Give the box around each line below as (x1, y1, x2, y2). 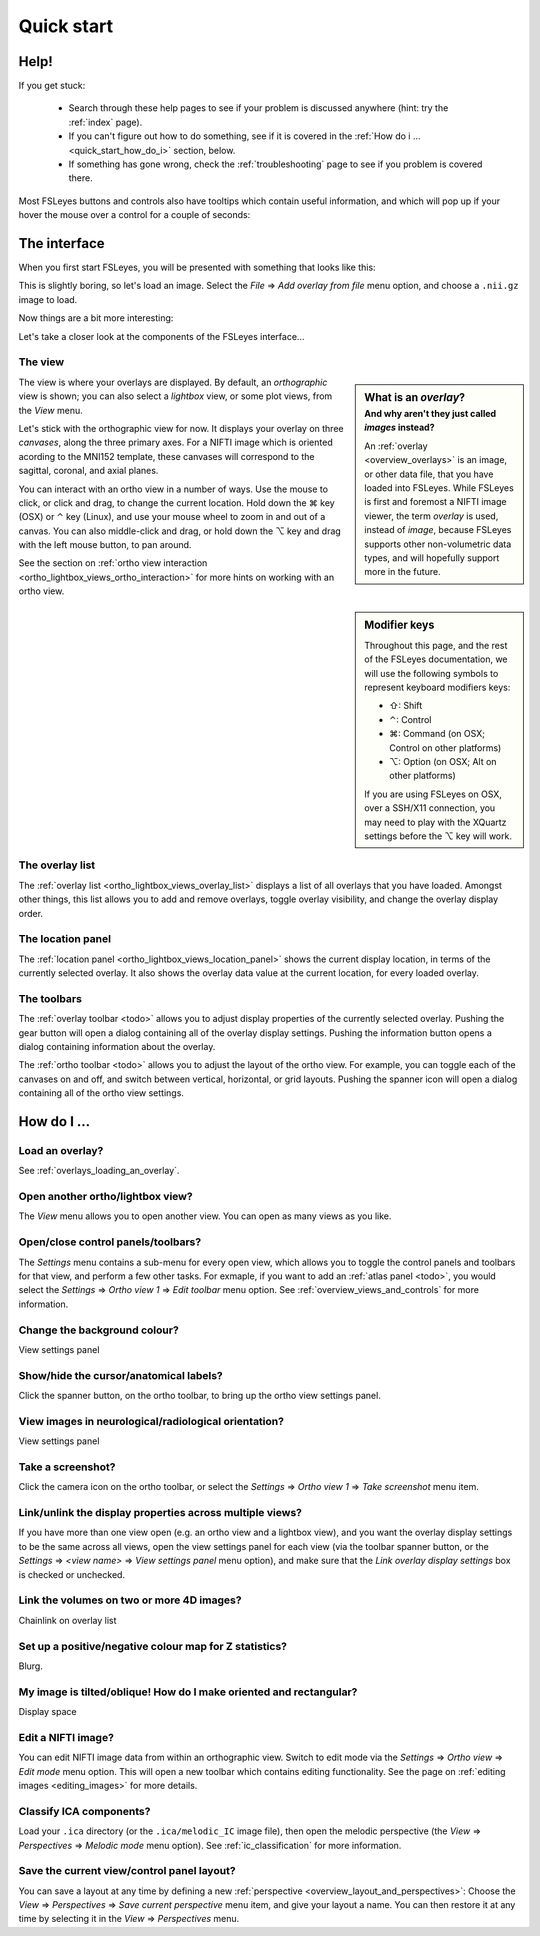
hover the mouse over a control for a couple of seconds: (18, 209, 251, 221)
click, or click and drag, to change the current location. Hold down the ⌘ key (18, 496, 335, 509)
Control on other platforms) (389, 741, 502, 754)
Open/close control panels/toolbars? (18, 1235, 202, 1249)
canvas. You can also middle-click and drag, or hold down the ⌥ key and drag (18, 525, 342, 537)
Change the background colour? (18, 1323, 179, 1337)
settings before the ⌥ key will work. (364, 830, 512, 842)
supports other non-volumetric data (364, 538, 512, 550)
